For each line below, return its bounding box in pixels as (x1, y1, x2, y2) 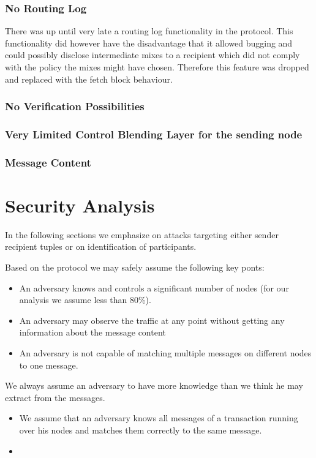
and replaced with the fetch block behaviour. (5, 72, 173, 85)
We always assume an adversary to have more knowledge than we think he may (5, 379, 303, 392)
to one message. (19, 358, 78, 371)
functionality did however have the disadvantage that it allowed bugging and (5, 36, 293, 49)
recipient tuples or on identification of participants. (5, 240, 197, 253)
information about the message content (19, 326, 166, 339)
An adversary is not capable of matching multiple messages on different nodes (19, 347, 312, 359)
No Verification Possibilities (5, 99, 145, 114)
